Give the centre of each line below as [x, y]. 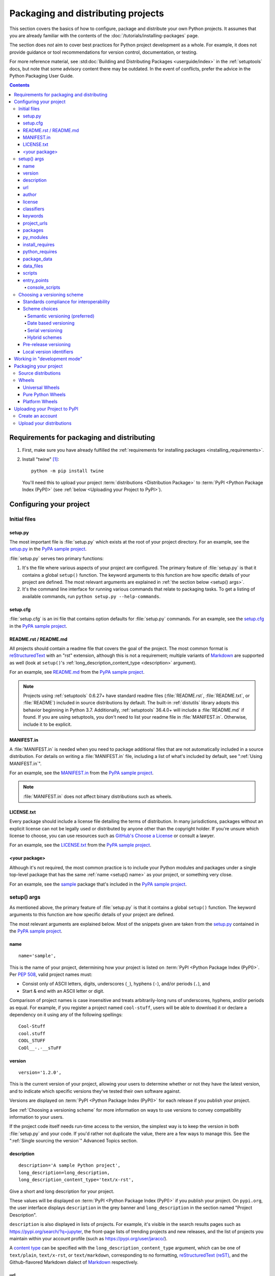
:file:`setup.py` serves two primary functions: [57, 558]
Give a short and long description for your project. [62, 1191]
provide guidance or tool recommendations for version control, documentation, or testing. [104, 52]
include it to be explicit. [48, 724]
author [30, 194]
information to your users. [36, 1117]
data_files [33, 266]
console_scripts [44, 287]
